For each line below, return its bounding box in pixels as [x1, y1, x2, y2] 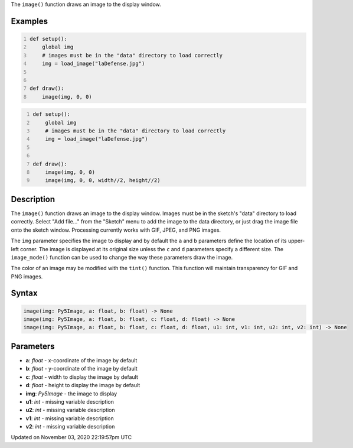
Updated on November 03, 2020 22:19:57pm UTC [11, 434, 132, 441]
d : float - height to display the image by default [25, 382, 140, 389]
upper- [287, 237, 305, 245]
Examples [11, 16, 48, 26]
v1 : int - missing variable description [25, 414, 115, 422]
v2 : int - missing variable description [25, 423, 115, 430]
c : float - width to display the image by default [25, 373, 139, 381]
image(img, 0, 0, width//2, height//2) [45, 177, 161, 184]
